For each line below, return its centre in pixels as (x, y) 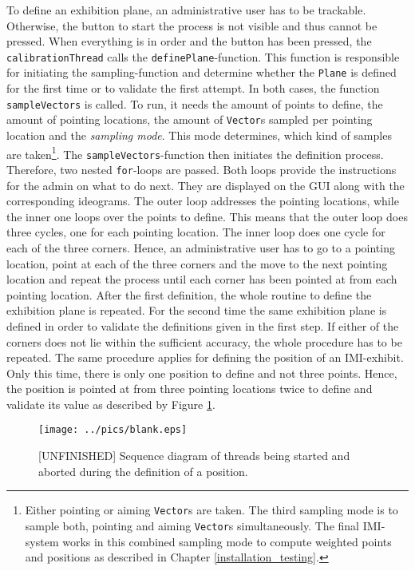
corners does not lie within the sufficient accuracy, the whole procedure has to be (204, 341)
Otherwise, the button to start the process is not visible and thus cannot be (192, 25)
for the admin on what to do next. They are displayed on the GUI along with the (206, 185)
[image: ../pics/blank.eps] (113, 430)
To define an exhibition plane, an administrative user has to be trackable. (186, 10)
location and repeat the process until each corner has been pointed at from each (202, 279)
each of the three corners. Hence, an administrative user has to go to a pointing (201, 247)
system (42, 541)
